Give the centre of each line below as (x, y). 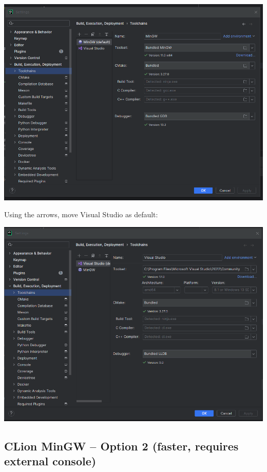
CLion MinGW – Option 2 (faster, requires (121, 446)
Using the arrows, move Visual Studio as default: (81, 214)
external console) (50, 461)
